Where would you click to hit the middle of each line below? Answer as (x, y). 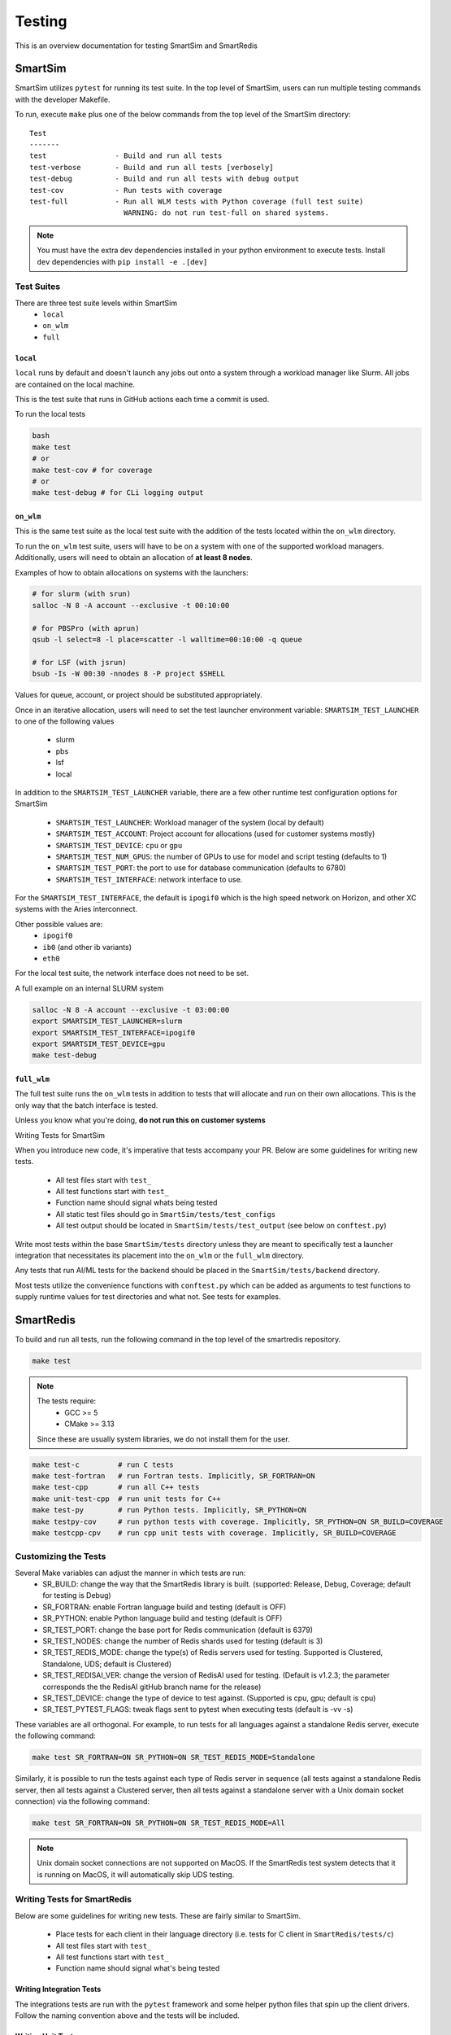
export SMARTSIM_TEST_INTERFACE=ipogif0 (113, 1033)
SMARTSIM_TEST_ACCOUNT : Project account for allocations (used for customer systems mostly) (215, 834)
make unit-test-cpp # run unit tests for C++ (126, 1499)
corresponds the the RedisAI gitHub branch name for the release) (152, 1687)
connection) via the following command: (82, 1801)
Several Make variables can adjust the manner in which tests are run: (130, 1573)
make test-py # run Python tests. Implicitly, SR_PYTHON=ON (169, 1510)
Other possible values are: (59, 924)
